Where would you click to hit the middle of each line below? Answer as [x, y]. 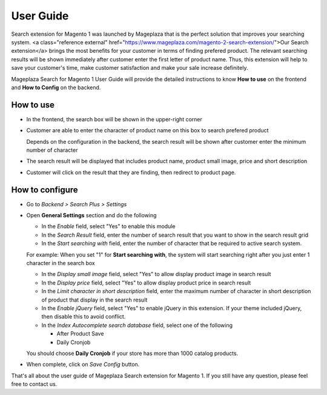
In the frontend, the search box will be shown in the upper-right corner [114, 119]
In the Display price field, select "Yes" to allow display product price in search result [146, 283]
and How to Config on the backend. [56, 87]
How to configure [45, 190]
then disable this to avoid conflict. [84, 317]
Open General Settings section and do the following [91, 215]
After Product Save [80, 334]
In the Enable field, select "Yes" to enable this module [108, 226]
